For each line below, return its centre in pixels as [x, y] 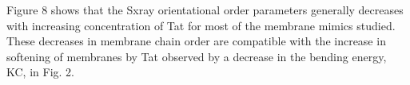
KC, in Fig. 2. [40, 72]
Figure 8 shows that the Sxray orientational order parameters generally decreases [205, 10]
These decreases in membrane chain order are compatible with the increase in [196, 41]
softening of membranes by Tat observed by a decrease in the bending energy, [197, 56]
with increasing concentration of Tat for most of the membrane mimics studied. [201, 25]
